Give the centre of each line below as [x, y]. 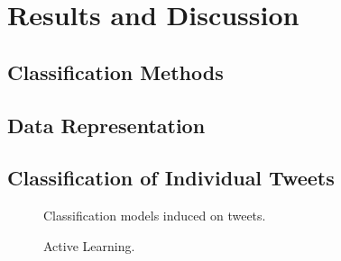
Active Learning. [89, 245]
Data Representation [106, 125]
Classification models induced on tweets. [155, 216]
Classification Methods [115, 72]
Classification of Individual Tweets [171, 178]
